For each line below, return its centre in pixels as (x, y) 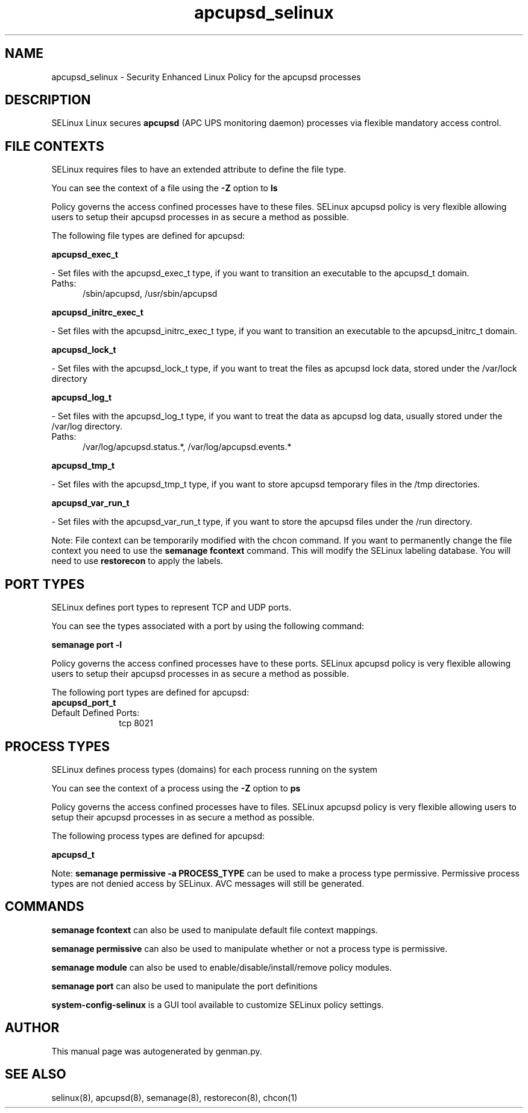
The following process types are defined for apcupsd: (158, 836)
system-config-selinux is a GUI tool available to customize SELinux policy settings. (218, 1004)
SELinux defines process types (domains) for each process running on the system (215, 769)
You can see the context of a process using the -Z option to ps (176, 788)
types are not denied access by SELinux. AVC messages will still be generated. (208, 883)
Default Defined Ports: (96, 713)
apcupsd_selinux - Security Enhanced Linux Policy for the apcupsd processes (206, 77)
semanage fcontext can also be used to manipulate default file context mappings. (215, 930)
